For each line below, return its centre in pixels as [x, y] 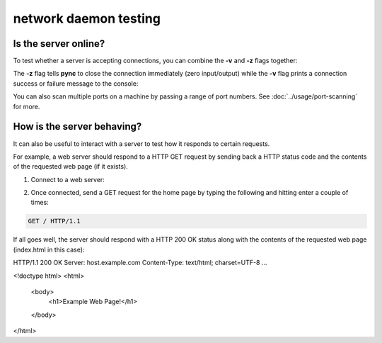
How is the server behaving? [77, 126]
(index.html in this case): [49, 249]
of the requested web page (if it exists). [71, 167]
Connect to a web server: [68, 179]
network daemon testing [87, 18]
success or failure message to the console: [76, 83]
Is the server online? [59, 44]
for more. [27, 106]
